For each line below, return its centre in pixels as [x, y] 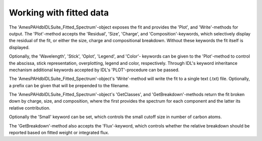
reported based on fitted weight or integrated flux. [59, 133]
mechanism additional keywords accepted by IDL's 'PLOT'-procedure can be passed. [94, 70]
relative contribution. [30, 108]
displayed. [19, 47]
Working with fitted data [59, 13]
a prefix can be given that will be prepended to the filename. [69, 85]
